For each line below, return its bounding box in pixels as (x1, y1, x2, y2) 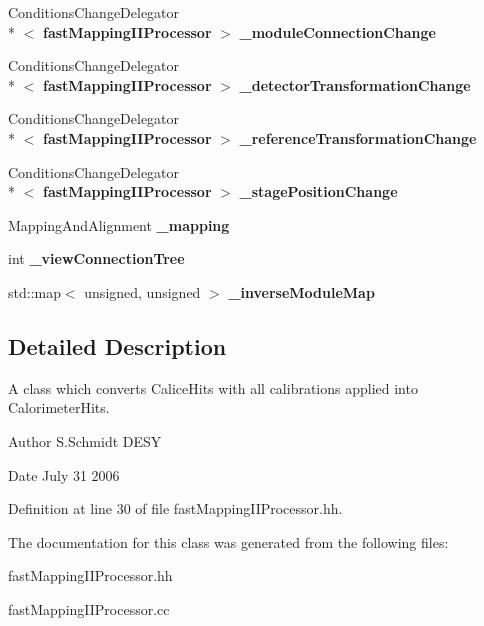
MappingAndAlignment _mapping (8, 214, 230, 235)
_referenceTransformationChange (239, 127, 477, 148)
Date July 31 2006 (8, 464, 120, 485)
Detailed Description (8, 330, 227, 361)
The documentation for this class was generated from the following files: (8, 531, 449, 552)
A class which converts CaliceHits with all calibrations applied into (8, 377, 418, 398)
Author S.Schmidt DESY (8, 430, 162, 451)
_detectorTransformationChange (239, 74, 471, 95)
